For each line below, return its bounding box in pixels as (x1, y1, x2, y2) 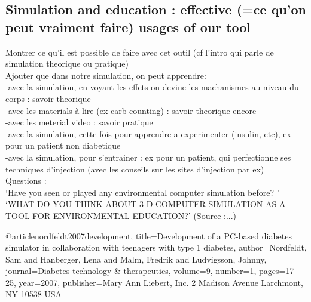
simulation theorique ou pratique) (5, 57, 129, 70)
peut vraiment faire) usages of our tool (5, 17, 251, 36)
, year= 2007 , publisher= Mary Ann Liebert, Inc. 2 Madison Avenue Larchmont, (14, 276, 303, 288)
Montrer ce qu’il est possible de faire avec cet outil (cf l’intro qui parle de (5, 45, 274, 58)
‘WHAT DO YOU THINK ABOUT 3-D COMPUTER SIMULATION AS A (5, 198, 286, 210)
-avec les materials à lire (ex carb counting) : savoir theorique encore (5, 104, 257, 116)
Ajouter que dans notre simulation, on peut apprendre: (5, 69, 206, 81)
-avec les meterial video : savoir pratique (5, 116, 153, 128)
